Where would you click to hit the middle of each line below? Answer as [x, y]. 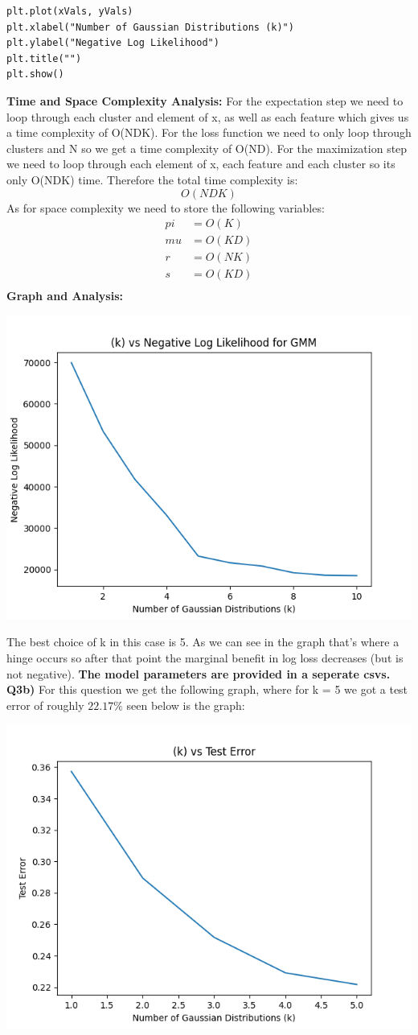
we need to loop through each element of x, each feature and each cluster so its [201, 164]
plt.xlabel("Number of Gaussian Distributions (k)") [150, 27]
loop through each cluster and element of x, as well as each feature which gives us [208, 116]
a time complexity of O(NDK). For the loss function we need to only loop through [209, 132]
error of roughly [45, 705]
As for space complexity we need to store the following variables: [166, 207]
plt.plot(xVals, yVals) [70, 11]
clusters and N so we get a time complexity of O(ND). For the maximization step [207, 148]
